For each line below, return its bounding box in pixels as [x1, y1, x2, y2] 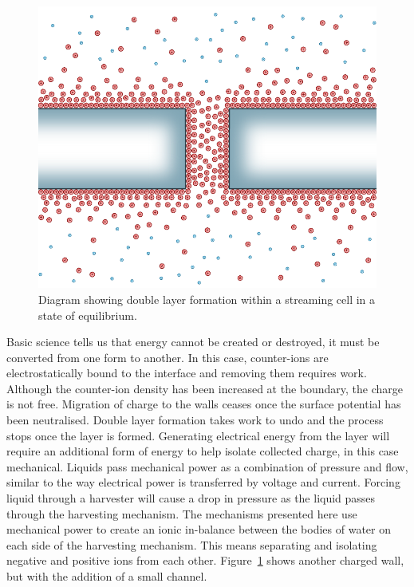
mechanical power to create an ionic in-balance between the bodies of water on [6, 521, 391, 538]
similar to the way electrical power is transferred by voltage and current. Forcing [6, 474, 400, 490]
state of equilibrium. [38, 306, 137, 323]
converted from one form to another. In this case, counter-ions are [6, 349, 329, 365]
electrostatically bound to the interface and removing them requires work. [6, 364, 367, 381]
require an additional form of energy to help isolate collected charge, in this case [6, 443, 399, 459]
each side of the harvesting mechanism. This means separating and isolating [6, 536, 377, 553]
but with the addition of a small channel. [6, 568, 207, 585]
